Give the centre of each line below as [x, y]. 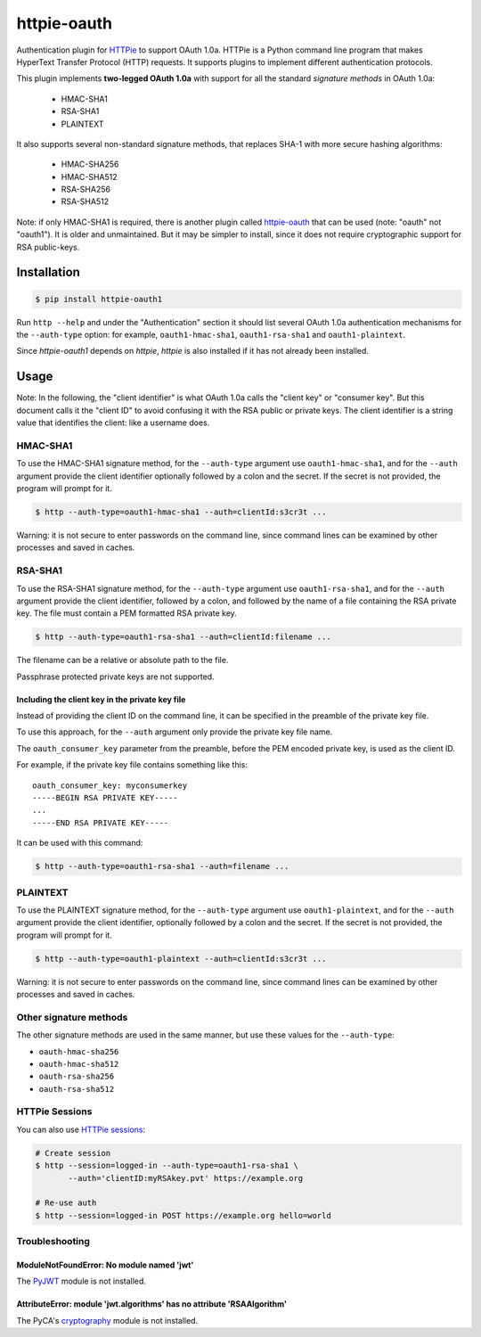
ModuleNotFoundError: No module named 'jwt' [105, 1265]
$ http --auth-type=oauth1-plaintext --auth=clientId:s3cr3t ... [181, 959]
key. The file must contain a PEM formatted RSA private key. [127, 613]
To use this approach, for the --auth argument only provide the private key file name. [175, 732]
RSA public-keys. [48, 247]
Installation [48, 272]
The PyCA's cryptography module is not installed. [107, 1320]
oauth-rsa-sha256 [77, 1077]
